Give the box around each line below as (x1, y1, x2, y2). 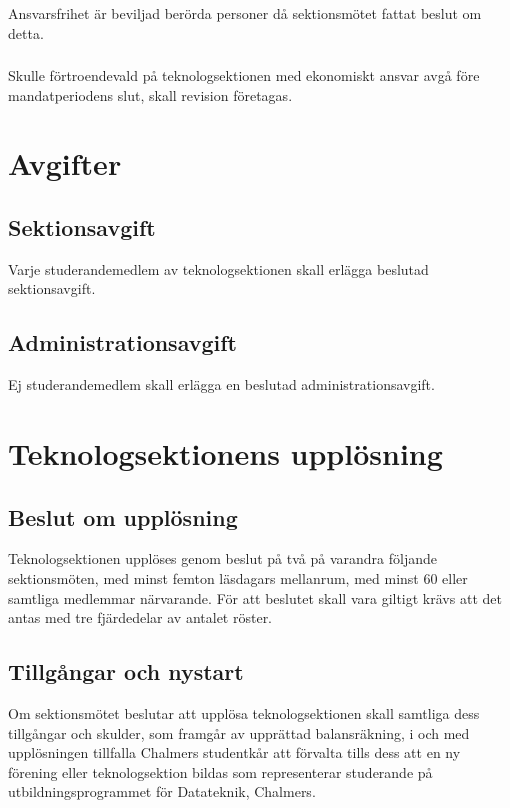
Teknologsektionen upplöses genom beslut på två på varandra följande (8, 548, 437, 569)
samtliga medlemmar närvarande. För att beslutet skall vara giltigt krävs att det (8, 587, 502, 608)
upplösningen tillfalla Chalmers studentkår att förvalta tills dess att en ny (8, 742, 461, 763)
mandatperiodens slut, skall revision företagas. (8, 84, 293, 105)
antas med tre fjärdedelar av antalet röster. (8, 607, 273, 628)
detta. (8, 22, 44, 43)
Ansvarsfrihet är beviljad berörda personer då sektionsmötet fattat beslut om (8, 2, 482, 23)
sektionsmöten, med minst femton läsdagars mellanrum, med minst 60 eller (8, 567, 468, 588)
